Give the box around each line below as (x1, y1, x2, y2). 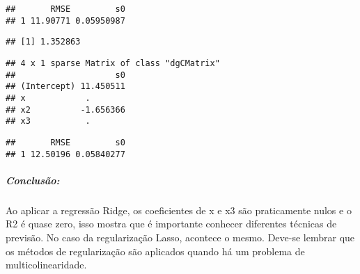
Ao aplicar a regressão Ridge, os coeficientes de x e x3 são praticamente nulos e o (6, 202, 352, 217)
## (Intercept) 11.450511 (6, 81, 125, 92)
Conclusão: (6, 172, 60, 187)
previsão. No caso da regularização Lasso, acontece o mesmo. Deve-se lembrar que (6, 229, 355, 244)
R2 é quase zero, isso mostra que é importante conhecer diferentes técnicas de (6, 216, 337, 231)
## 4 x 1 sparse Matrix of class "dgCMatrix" (6, 58, 220, 68)
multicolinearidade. (6, 257, 87, 272)
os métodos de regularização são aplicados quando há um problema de (6, 243, 305, 258)
